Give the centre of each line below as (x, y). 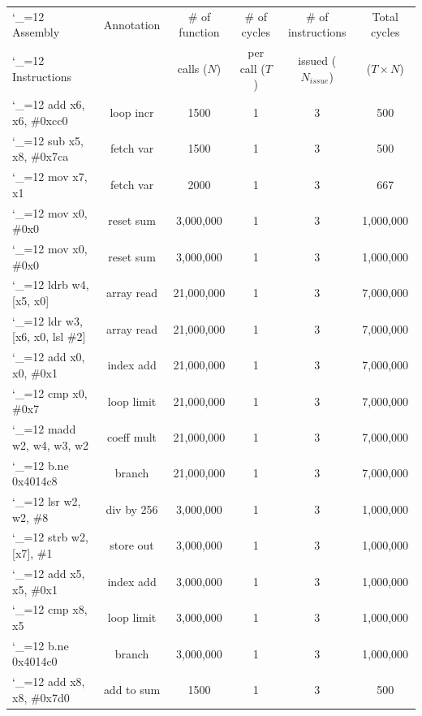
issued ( (317, 60)
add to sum (132, 690)
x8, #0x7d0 (41, 697)
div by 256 (132, 509)
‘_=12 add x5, (49, 573)
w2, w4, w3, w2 (51, 444)
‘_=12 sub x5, (48, 140)
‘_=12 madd (44, 429)
